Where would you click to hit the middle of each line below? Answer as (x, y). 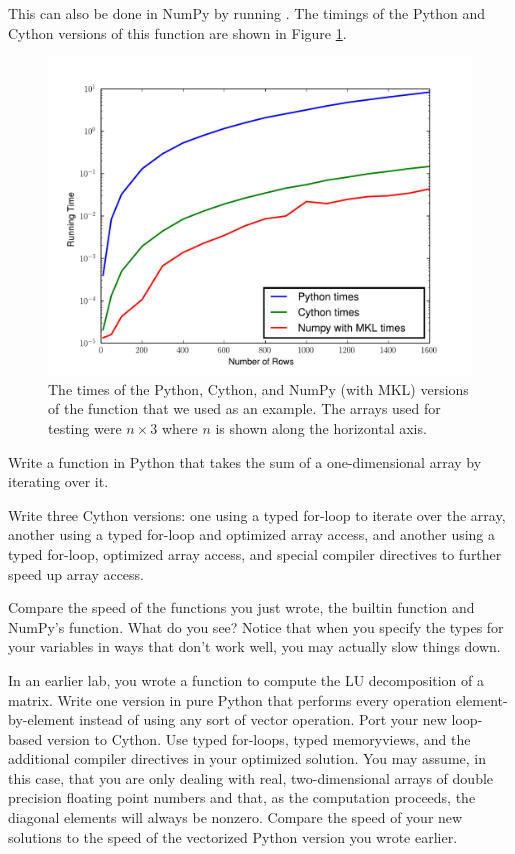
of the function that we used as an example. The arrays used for (244, 408)
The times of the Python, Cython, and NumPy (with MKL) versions (258, 388)
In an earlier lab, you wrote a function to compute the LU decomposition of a (246, 679)
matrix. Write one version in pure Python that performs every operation (230, 699)
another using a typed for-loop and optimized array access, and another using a (252, 534)
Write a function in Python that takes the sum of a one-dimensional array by (245, 461)
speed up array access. (76, 573)
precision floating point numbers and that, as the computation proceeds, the (242, 797)
